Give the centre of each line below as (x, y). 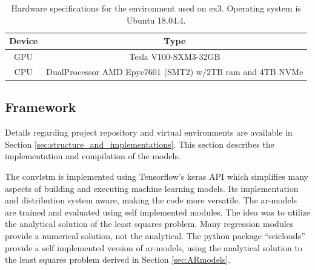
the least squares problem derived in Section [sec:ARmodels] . (118, 259)
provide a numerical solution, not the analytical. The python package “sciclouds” (155, 235)
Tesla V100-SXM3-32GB (175, 57)
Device (24, 41)
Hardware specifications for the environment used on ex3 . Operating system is (156, 8)
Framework (41, 107)
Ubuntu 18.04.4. (156, 20)
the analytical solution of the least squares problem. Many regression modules (149, 224)
